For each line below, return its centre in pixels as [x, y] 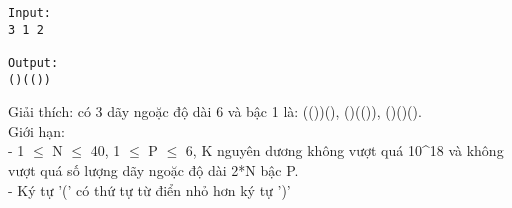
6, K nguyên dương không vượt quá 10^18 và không [344, 150]
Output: [33, 62]
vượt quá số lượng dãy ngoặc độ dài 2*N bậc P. [153, 170]
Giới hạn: [36, 130]
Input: [29, 13]
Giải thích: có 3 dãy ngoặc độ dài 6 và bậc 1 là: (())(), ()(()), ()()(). [215, 111]
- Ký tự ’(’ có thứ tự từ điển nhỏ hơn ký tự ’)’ [149, 189]
